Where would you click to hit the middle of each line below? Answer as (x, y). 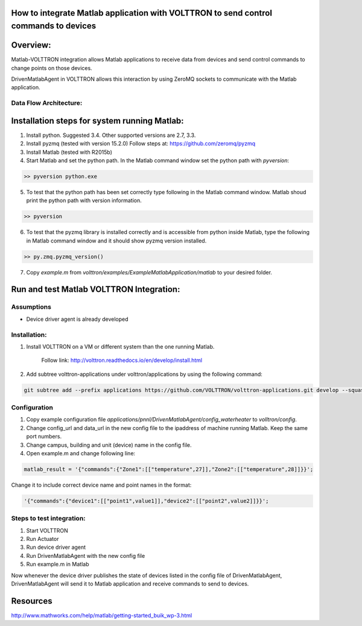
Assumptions (31, 307)
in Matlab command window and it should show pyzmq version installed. (116, 241)
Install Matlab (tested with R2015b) (69, 152)
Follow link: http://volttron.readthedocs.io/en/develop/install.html (122, 360)
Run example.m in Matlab (58, 564)
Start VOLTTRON (47, 530)
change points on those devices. (52, 68)
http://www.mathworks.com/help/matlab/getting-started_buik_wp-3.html (102, 615)
